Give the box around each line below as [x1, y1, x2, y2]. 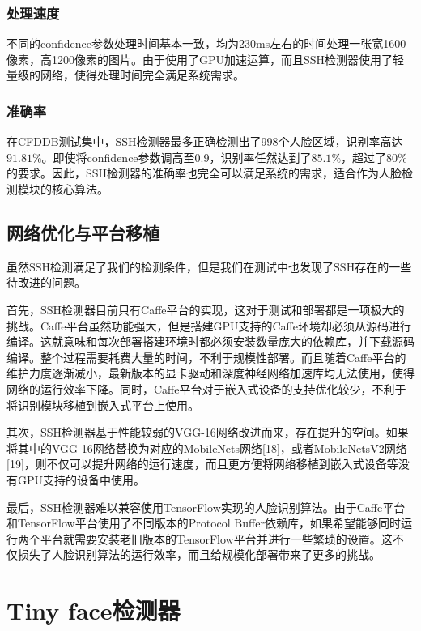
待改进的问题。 [6, 274, 86, 291]
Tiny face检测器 [6, 594, 181, 627]
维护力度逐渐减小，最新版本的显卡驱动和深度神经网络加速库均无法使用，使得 [6, 365, 415, 382]
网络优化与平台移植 [6, 220, 159, 245]
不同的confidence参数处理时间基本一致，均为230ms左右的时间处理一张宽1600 [6, 35, 406, 52]
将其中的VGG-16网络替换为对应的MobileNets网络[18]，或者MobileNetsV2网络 [6, 439, 407, 456]
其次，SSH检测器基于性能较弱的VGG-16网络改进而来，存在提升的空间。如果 [6, 424, 409, 441]
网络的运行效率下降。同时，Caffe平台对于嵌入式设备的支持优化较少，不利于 [6, 380, 406, 397]
